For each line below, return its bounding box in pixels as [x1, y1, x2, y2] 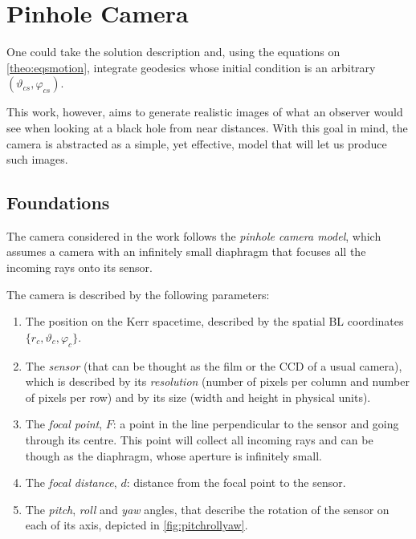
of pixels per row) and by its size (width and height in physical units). [25, 388, 371, 405]
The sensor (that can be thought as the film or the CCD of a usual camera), [25, 357, 402, 374]
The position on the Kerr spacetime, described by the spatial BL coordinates [25, 313, 404, 330]
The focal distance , [25, 474, 117, 491]
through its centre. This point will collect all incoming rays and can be [25, 432, 373, 448]
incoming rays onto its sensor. [6, 259, 153, 276]
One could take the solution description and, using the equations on [6, 43, 341, 60]
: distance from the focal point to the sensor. [126, 474, 346, 491]
